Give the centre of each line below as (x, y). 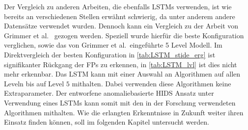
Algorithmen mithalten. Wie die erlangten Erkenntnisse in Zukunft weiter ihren (124, 112)
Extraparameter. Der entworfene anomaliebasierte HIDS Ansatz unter (109, 93)
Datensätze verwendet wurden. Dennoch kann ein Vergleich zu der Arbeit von (121, 26)
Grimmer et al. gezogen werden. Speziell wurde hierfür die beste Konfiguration (124, 35)
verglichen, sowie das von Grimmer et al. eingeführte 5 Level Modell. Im (113, 45)
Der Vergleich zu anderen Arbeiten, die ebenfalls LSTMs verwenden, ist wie (118, 6)
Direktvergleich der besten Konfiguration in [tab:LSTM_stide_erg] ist (110, 54)
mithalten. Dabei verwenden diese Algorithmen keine (152, 83)
